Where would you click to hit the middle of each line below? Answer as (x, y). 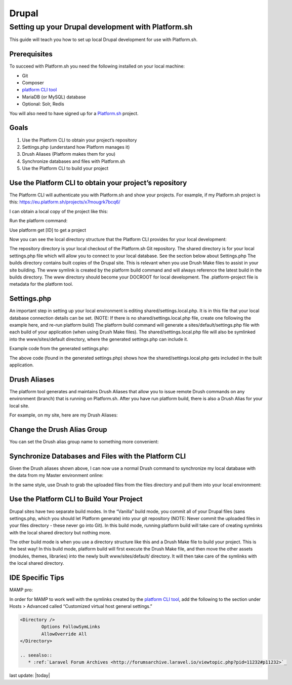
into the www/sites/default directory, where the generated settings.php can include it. (99, 339)
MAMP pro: (21, 590)
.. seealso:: (36, 655)
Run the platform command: (38, 221)
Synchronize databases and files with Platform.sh (74, 161)
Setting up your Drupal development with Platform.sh (101, 27)
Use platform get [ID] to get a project (48, 230)
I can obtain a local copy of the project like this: (59, 211)
